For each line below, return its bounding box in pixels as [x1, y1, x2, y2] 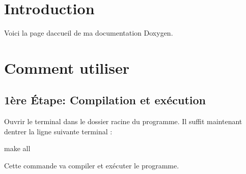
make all [4, 143, 31, 154]
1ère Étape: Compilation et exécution [4, 92, 206, 108]
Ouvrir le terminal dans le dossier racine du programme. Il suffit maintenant [4, 116, 242, 127]
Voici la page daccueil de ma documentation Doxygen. [4, 27, 173, 38]
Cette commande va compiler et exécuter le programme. [4, 160, 179, 171]
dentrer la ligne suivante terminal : [4, 126, 113, 136]
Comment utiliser [4, 57, 129, 78]
